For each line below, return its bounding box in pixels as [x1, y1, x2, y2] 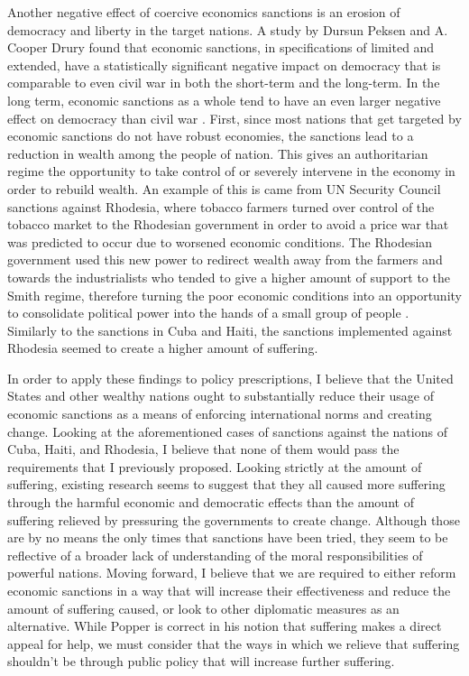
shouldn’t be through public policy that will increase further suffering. [7, 652, 395, 671]
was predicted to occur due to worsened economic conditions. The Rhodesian [7, 232, 433, 251]
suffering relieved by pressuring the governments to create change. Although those [7, 510, 460, 529]
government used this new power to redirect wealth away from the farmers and [7, 250, 443, 269]
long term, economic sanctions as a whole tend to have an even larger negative [7, 90, 441, 109]
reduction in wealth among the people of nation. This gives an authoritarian [7, 144, 428, 162]
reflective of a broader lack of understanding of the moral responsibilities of [7, 545, 423, 564]
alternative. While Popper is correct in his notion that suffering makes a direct [7, 616, 442, 635]
